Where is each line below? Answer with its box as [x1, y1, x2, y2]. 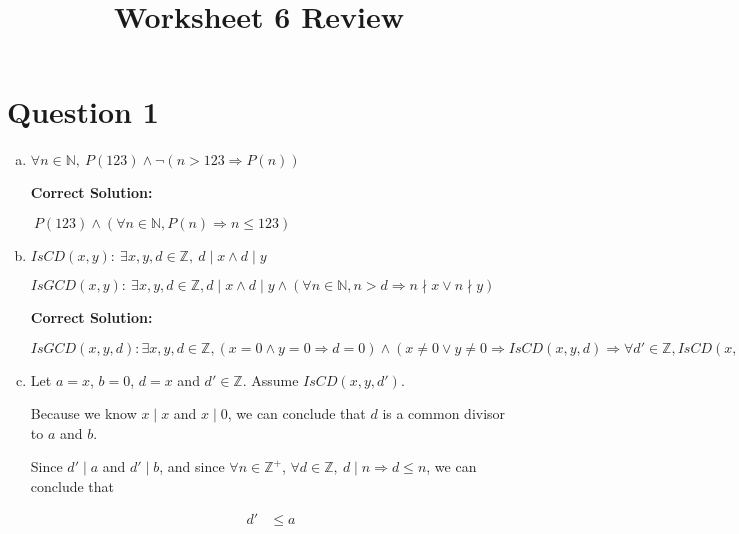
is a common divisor [382, 403, 506, 424]
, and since [159, 456, 225, 477]
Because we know [30, 403, 137, 424]
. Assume [242, 369, 299, 390]
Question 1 [7, 91, 159, 132]
